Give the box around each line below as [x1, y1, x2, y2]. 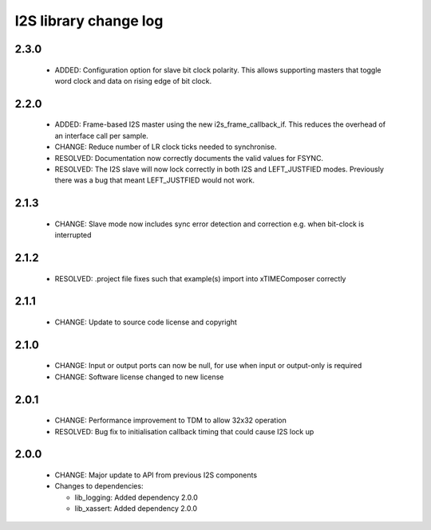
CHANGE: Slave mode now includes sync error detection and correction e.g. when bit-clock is [54, 219, 365, 229]
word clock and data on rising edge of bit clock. [54, 76, 212, 85]
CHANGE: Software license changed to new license [54, 371, 224, 382]
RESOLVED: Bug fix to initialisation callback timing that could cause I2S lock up [54, 426, 314, 436]
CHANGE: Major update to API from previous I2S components [54, 470, 258, 480]
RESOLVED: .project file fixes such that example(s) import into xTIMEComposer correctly [54, 273, 346, 283]
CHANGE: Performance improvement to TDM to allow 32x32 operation [54, 415, 287, 426]
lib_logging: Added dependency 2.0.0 [74, 493, 199, 502]
